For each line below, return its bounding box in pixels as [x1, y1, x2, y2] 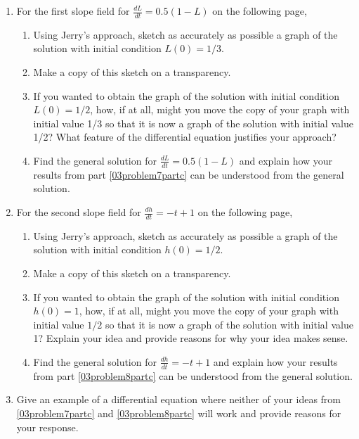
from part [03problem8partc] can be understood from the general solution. [33, 368, 353, 383]
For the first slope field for [16, 4, 130, 18]
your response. [16, 419, 79, 434]
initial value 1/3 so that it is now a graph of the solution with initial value [33, 115, 353, 130]
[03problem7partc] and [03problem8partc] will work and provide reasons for [16, 406, 341, 420]
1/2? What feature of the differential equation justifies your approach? [33, 129, 337, 144]
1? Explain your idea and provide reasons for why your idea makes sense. [33, 331, 348, 345]
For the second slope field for [16, 205, 141, 219]
